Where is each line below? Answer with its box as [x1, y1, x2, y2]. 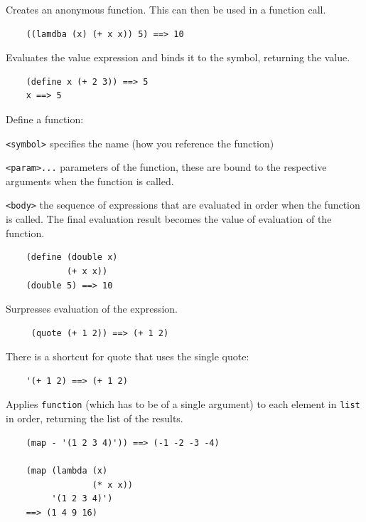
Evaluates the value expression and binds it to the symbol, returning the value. [6, 50, 350, 65]
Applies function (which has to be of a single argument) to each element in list [6, 397, 360, 412]
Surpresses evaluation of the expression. [6, 301, 178, 316]
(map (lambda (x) [26, 465, 108, 476]
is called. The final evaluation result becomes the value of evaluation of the [6, 212, 332, 226]
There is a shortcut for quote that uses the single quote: [6, 349, 249, 364]
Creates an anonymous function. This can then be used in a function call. [6, 2, 326, 16]
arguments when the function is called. [6, 173, 174, 188]
